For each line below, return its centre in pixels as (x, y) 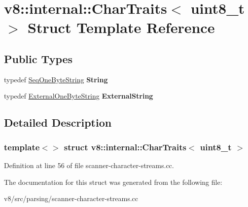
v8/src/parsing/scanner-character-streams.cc (71, 198)
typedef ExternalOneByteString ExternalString (79, 96)
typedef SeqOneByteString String (56, 79)
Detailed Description (58, 122)
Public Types (38, 58)
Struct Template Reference (121, 27)
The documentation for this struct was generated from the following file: (113, 182)
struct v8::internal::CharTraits (125, 147)
